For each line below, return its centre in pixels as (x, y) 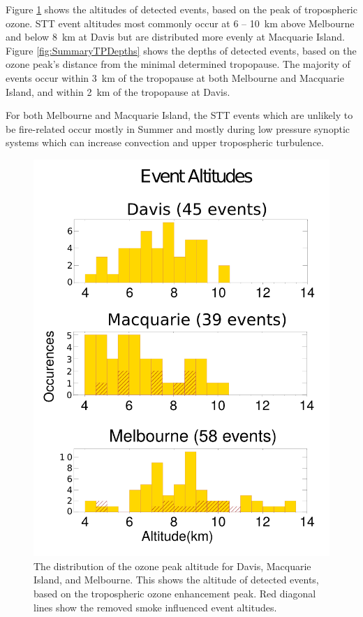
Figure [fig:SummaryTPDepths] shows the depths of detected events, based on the (181, 50)
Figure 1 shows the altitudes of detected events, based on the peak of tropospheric (181, 9)
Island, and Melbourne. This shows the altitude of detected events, (176, 580)
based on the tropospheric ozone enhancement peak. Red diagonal (175, 593)
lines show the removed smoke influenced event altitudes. (155, 607)
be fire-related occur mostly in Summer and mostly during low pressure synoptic (178, 128)
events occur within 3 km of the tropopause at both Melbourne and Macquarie (175, 77)
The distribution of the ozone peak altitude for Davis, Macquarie (172, 566)
